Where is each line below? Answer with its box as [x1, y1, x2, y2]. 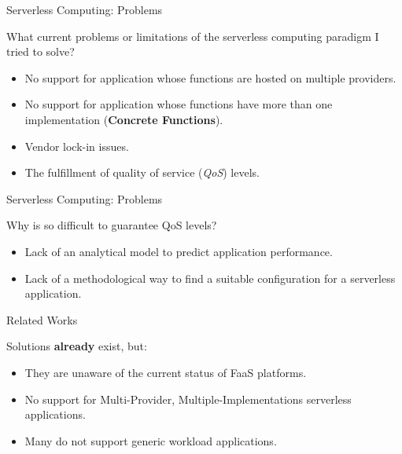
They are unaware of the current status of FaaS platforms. [24, 364, 307, 380]
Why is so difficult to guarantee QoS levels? [6, 217, 217, 233]
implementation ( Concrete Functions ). [24, 111, 223, 127]
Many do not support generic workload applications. [24, 432, 277, 449]
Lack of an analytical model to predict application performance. [24, 243, 333, 259]
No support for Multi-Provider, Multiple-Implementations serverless [24, 390, 352, 407]
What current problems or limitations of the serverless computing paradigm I [6, 27, 379, 44]
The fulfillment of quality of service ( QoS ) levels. [24, 164, 260, 181]
